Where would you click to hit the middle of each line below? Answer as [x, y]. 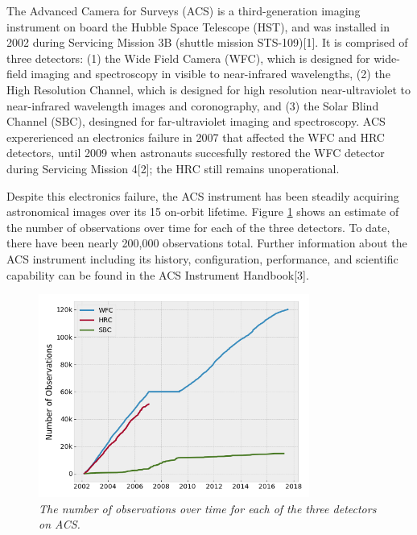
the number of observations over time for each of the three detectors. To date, [198, 227]
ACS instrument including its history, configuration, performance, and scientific [202, 258]
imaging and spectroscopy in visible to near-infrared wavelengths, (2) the [211, 74]
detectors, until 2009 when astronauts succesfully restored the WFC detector [196, 153]
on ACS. [60, 524]
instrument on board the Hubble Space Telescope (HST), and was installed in [198, 26]
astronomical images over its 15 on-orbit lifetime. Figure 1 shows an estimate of [203, 212]
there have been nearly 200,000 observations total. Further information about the [207, 243]
